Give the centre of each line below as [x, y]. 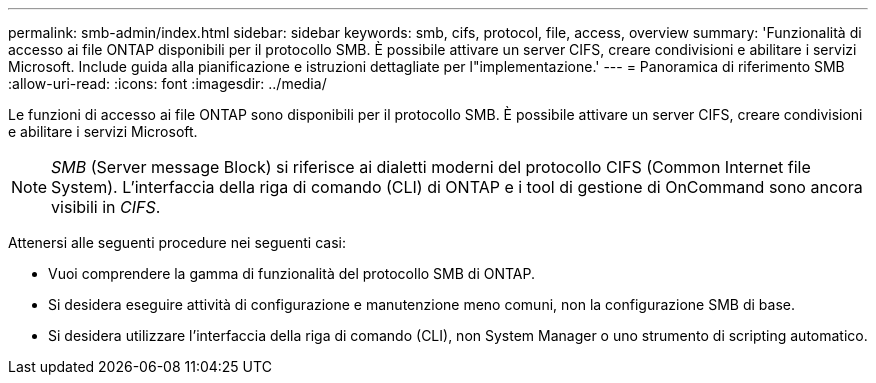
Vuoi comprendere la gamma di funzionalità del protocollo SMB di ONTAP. [292, 273]
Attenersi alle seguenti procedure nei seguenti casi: [177, 242]
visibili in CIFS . [106, 207]
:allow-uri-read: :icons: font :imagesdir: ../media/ [167, 83]
